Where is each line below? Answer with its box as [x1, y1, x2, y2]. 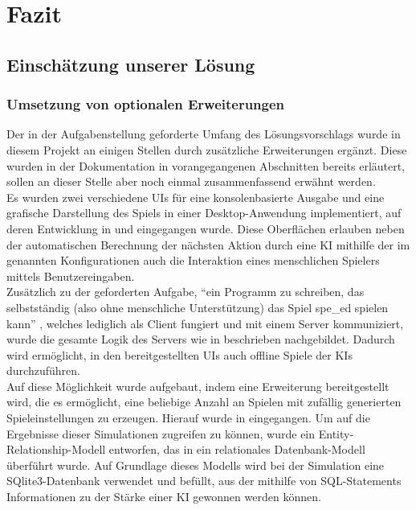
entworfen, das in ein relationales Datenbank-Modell [108, 441, 365, 458]
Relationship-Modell [6, 441, 106, 458]
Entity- [318, 425, 354, 442]
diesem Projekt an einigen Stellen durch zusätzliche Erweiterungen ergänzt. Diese [6, 141, 407, 158]
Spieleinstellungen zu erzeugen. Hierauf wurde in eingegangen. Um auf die [6, 409, 370, 426]
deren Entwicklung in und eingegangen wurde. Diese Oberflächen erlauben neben [6, 220, 405, 236]
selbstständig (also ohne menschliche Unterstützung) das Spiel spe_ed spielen [6, 298, 389, 315]
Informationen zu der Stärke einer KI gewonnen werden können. [6, 488, 321, 505]
